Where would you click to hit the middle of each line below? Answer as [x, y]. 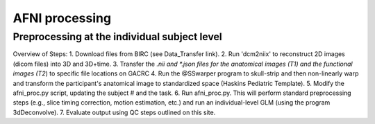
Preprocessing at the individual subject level [117, 37]
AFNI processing [62, 18]
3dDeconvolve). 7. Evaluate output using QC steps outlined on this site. [114, 112]
